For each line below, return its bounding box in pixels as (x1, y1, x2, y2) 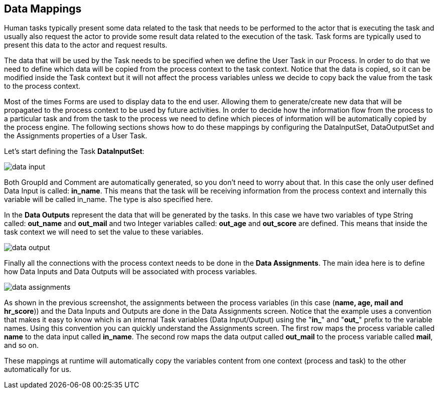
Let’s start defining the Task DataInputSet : (4, 147, 144, 156)
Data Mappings (4, 3, 82, 15)
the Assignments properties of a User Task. (4, 131, 148, 140)
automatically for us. (4, 365, 71, 374)
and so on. (4, 341, 39, 350)
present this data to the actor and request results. (4, 41, 168, 50)
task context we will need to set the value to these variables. (4, 228, 204, 237)
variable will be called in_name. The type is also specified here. (4, 195, 213, 204)
